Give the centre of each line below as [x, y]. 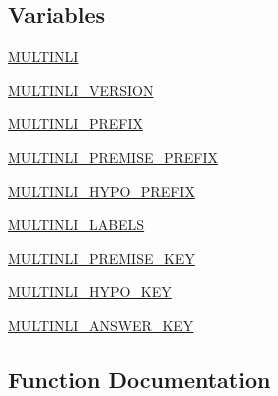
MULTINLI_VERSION [81, 89]
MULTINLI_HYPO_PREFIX [101, 190]
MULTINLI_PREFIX [75, 123]
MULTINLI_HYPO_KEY [90, 291]
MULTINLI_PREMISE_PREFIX [113, 156]
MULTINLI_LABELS [76, 224]
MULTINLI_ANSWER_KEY [101, 324]
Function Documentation [139, 378]
